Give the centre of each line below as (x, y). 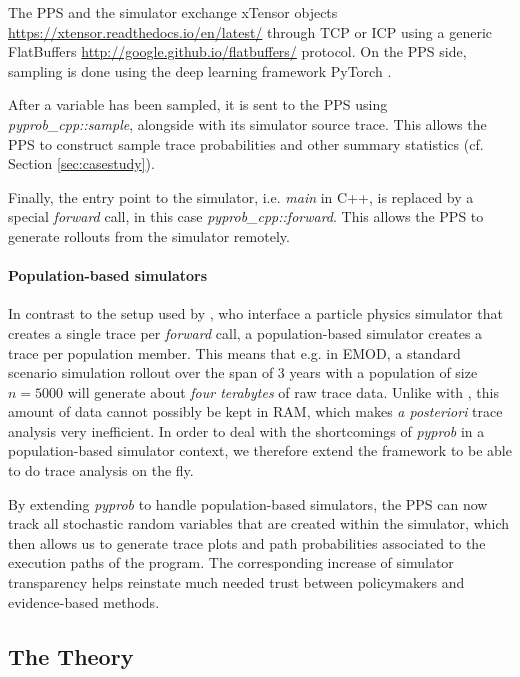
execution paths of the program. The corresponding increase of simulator (231, 562)
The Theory (71, 655)
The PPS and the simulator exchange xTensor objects (173, 12)
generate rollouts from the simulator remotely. (149, 235)
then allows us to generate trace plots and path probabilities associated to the (247, 542)
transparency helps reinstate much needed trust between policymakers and (236, 582)
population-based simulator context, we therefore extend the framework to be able (260, 450)
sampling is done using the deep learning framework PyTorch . (200, 70)
